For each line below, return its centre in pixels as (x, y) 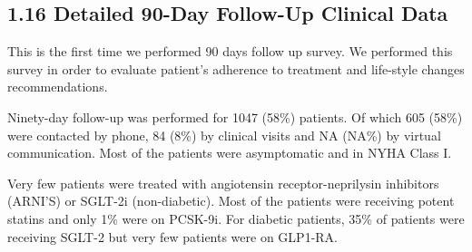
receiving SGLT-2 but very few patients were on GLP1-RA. (172, 236)
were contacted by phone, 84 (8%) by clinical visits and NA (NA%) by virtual (224, 135)
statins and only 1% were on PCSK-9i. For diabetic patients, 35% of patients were (236, 218)
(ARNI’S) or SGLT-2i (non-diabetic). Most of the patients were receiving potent (231, 201)
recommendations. (58, 87)
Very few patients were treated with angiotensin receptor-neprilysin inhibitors (223, 183)
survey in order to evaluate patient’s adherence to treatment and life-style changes (236, 68)
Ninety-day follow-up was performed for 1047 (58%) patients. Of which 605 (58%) (235, 116)
